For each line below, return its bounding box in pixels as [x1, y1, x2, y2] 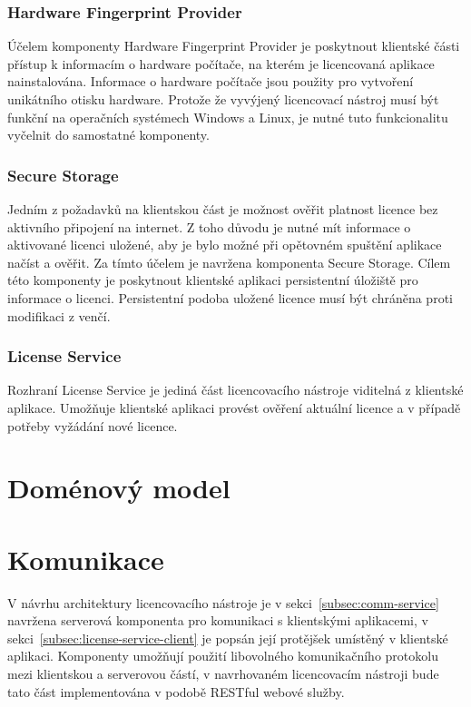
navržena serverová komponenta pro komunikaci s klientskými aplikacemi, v [7, 611, 428, 630]
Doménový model [7, 469, 231, 506]
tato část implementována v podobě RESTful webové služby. [7, 682, 345, 701]
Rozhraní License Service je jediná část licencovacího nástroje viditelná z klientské [7, 380, 464, 399]
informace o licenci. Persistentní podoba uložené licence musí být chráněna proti [7, 288, 453, 307]
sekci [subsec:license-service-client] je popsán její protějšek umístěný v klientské [7, 628, 448, 647]
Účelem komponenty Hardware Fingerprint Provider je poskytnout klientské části [7, 36, 460, 55]
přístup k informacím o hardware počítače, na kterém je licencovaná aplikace [7, 54, 435, 73]
